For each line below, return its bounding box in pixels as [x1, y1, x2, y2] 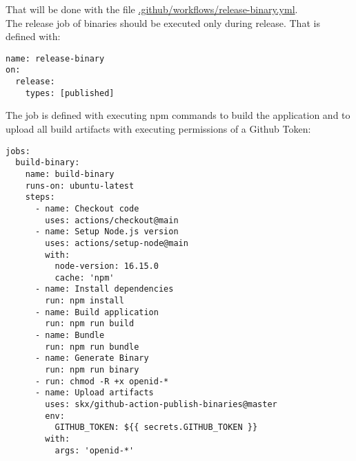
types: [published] [25, 88, 115, 98]
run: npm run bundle [45, 341, 139, 352]
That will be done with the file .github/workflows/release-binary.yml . [6, 2, 298, 16]
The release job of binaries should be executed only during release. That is [6, 15, 320, 30]
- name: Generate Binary [34, 353, 149, 364]
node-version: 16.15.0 [55, 261, 159, 272]
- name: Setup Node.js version [34, 227, 179, 237]
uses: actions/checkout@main [45, 215, 179, 225]
